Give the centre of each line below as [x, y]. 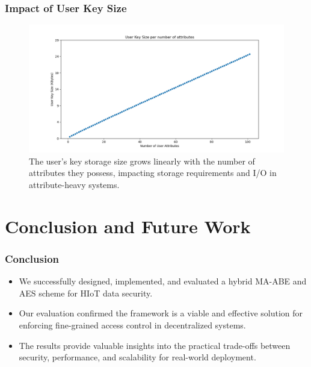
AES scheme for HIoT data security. [86, 293]
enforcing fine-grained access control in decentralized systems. [132, 325]
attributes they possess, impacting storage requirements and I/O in [153, 173]
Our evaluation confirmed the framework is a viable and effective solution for [161, 313]
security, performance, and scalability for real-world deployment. [137, 357]
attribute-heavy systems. [74, 184]
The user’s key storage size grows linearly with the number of [142, 161]
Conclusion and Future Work [128, 226]
